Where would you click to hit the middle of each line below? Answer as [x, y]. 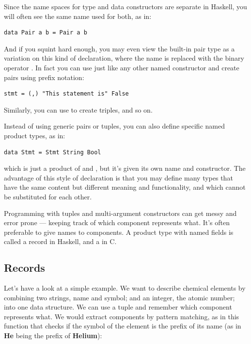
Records [24, 268]
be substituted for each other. [48, 196]
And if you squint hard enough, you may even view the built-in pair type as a [119, 48]
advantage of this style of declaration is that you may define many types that [118, 177]
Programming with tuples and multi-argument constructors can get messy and [120, 213]
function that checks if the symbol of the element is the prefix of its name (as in [123, 326]
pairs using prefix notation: [44, 77]
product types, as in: [35, 135]
